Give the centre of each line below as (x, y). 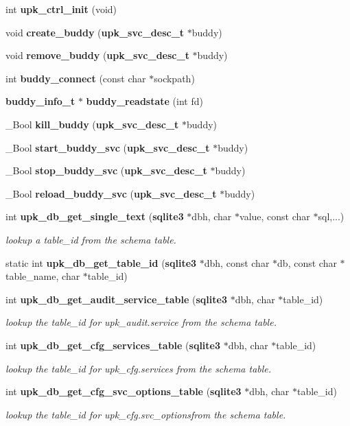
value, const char (275, 216)
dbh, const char (237, 262)
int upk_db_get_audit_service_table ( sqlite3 (116, 299)
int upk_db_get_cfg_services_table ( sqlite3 (113, 345)
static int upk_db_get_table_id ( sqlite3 (101, 262)
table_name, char (43, 276)
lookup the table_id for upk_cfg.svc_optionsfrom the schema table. (146, 414)
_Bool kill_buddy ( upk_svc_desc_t (92, 124)
